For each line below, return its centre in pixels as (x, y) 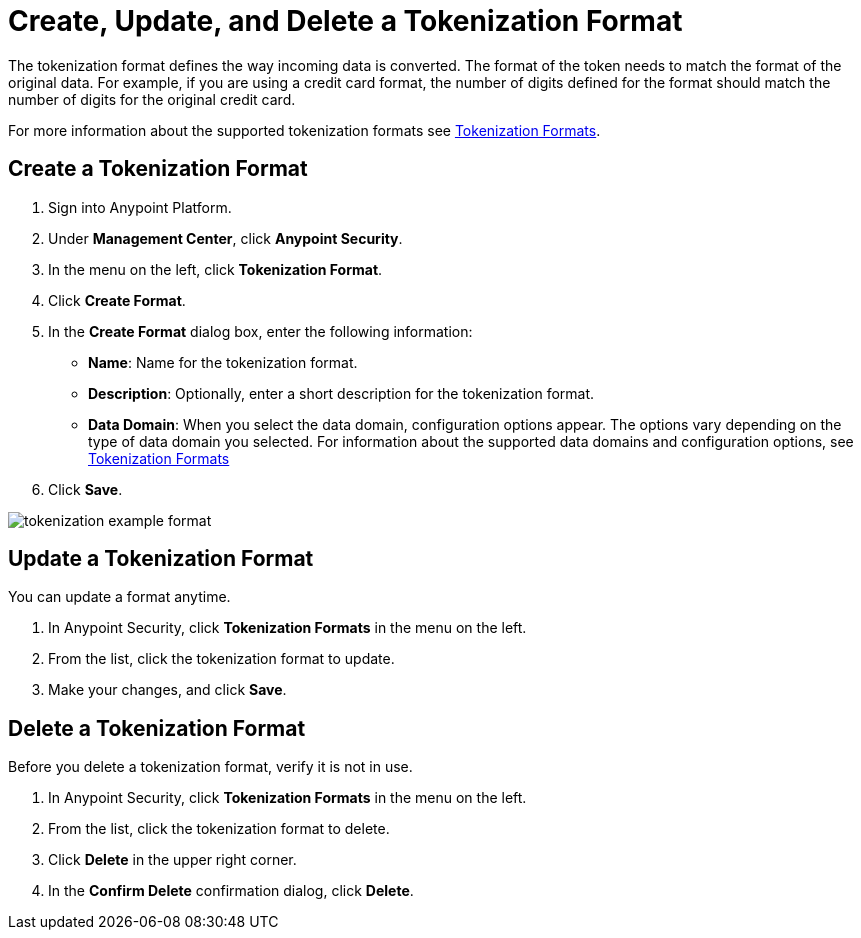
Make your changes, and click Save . (167, 690)
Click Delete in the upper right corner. (172, 860)
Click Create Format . (117, 300)
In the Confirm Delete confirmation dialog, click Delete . (231, 891)
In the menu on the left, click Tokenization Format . (215, 269)
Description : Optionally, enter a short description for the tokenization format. (341, 393)
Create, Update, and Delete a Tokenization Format (345, 21)
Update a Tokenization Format (161, 559)
